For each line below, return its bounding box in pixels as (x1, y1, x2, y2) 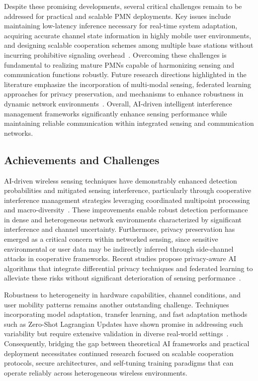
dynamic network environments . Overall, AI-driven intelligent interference (4, 98, 232, 108)
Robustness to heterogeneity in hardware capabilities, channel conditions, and (4, 289, 241, 300)
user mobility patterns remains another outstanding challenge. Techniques (4, 299, 229, 309)
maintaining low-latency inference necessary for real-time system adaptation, (4, 20, 238, 31)
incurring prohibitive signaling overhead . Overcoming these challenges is (4, 49, 227, 60)
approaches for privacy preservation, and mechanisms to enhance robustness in (4, 89, 244, 99)
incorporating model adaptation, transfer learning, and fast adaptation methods (4, 309, 248, 319)
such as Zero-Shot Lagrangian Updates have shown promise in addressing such (4, 318, 243, 329)
